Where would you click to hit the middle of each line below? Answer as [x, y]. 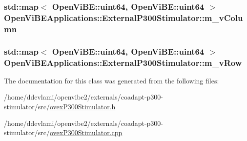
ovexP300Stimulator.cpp [86, 132]
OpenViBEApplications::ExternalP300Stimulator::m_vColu [123, 17]
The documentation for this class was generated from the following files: [112, 80]
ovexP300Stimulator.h [82, 107]
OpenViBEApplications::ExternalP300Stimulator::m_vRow [123, 62]
